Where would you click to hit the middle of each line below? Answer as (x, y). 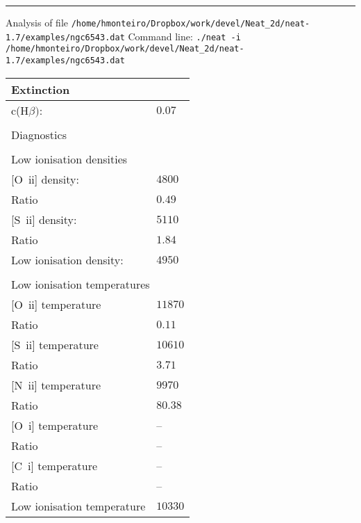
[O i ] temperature (55, 425)
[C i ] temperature (54, 465)
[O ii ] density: (45, 179)
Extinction (41, 89)
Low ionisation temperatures (81, 284)
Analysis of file (37, 22)
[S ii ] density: (44, 219)
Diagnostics (39, 134)
